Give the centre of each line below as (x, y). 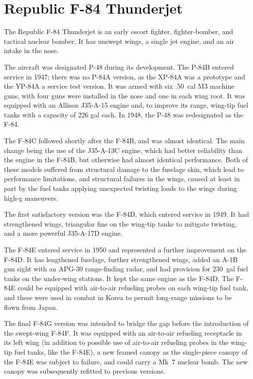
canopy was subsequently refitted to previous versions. (85, 371)
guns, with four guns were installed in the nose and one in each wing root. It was (125, 95)
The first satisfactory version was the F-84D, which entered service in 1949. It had (126, 214)
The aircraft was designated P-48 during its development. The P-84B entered (119, 66)
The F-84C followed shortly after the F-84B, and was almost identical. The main (124, 141)
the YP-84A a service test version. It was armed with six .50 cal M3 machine (119, 86)
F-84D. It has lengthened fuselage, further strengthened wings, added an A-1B (121, 259)
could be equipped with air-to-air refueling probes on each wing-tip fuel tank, (133, 288)
